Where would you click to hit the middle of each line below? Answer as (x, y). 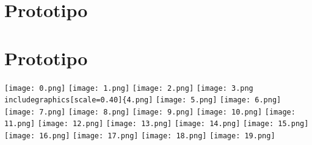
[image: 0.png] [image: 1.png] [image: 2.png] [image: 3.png (129, 88)
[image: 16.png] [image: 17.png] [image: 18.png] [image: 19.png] (140, 136)
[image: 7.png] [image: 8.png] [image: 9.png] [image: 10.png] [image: (150, 112)
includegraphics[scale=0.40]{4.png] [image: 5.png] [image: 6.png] (143, 100)
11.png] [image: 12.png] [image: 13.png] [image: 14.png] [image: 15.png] (157, 124)
